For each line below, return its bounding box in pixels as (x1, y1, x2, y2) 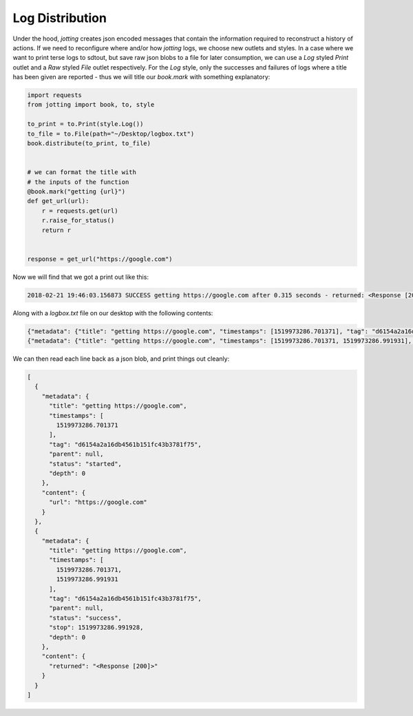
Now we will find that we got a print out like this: (12, 273, 149, 281)
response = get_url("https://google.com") (27, 255, 173, 263)
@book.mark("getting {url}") (27, 188, 126, 196)
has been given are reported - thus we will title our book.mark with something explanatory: (12, 73, 271, 81)
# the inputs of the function (27, 178, 129, 186)
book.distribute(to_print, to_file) (27, 140, 151, 147)
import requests (27, 92, 83, 99)
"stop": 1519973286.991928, (49, 624, 144, 631)
